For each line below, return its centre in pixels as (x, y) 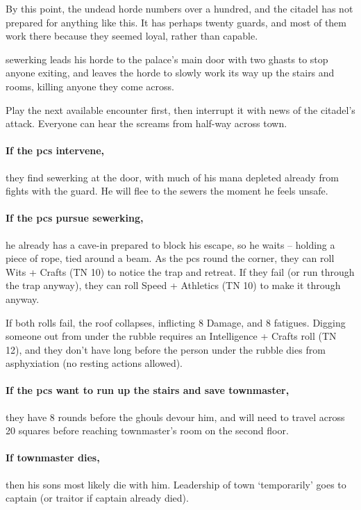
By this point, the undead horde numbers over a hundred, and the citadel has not (179, 8)
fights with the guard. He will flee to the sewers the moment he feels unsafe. (167, 191)
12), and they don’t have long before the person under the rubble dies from (166, 349)
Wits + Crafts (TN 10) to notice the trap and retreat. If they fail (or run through (180, 271)
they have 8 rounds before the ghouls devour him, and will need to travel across (175, 417)
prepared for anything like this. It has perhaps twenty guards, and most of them (176, 22)
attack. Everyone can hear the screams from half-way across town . (146, 123)
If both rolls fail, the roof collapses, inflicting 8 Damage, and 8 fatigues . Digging (176, 322)
